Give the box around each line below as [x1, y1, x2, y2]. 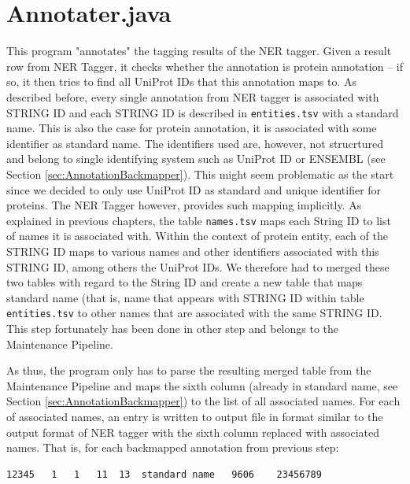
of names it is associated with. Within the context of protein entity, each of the [6, 227, 388, 244]
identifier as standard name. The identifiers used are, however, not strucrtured [6, 135, 384, 151]
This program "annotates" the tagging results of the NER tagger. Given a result [6, 42, 392, 59]
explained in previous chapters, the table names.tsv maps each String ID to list [6, 212, 391, 228]
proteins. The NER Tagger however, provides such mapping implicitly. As [6, 197, 362, 213]
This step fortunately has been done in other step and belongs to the [6, 320, 339, 336]
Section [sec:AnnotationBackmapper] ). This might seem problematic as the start [6, 165, 394, 182]
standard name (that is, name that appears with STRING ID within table [6, 289, 364, 305]
